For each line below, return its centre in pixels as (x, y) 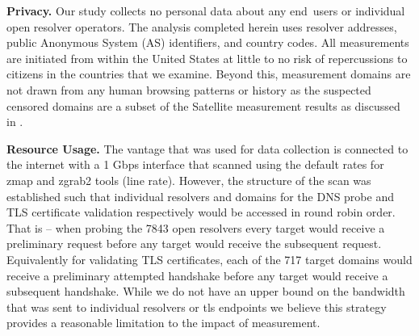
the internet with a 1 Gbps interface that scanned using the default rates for (195, 164)
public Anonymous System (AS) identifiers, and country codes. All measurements (208, 42)
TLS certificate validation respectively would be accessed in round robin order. (201, 212)
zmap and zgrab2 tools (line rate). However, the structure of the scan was (189, 180)
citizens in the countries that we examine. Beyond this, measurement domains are (209, 74)
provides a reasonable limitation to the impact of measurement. (163, 323)
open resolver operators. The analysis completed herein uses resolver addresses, (202, 26)
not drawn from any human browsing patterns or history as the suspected (189, 89)
